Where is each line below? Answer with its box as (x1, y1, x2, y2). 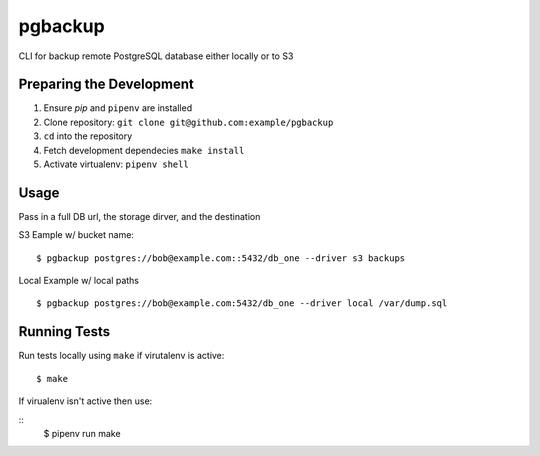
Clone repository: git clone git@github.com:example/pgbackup (43, 116, 334, 128)
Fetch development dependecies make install (43, 144, 245, 156)
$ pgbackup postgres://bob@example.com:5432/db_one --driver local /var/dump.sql (36, 298, 448, 309)
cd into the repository (43, 130, 133, 142)
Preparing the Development (18, 76, 195, 93)
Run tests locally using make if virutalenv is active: (18, 350, 225, 362)
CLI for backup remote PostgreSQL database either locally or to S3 (18, 50, 294, 62)
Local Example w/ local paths (18, 275, 140, 287)
